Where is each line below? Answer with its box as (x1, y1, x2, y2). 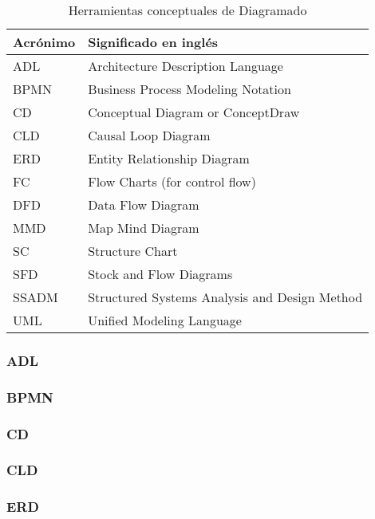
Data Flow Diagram (88, 195, 199, 214)
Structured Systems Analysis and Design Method (88, 288, 363, 306)
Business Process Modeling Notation (88, 80, 291, 98)
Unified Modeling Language (88, 311, 242, 329)
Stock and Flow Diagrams (88, 265, 233, 283)
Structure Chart (88, 242, 178, 260)
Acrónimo (13, 33, 76, 51)
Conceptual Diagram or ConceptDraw (88, 103, 300, 121)
